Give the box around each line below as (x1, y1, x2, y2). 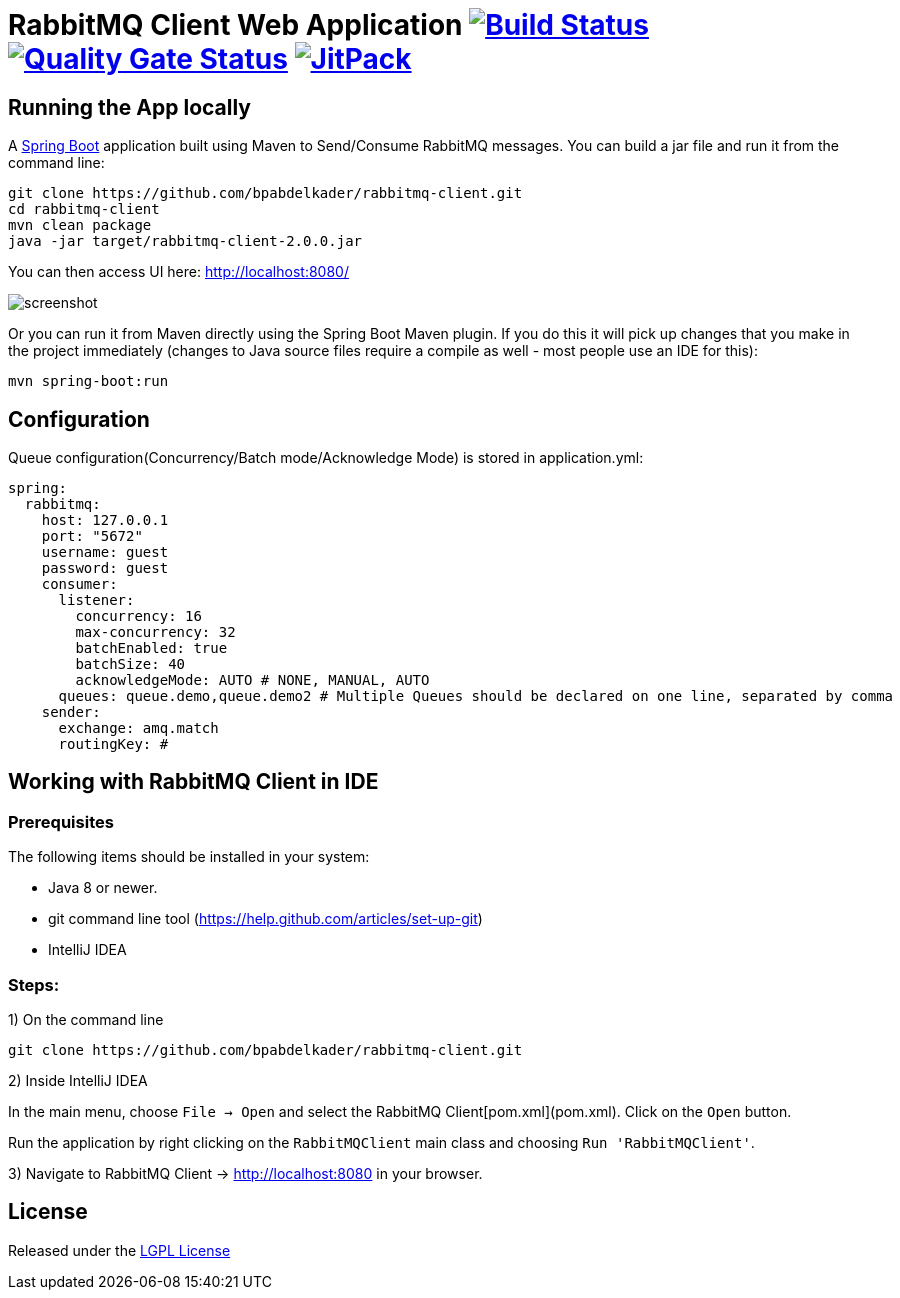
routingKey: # (58, 736, 169, 753)
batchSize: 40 (75, 656, 186, 673)
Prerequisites (8, 811, 114, 832)
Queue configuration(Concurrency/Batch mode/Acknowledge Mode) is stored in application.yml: (8, 449, 644, 467)
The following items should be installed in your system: (8, 848, 370, 866)
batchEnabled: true (75, 640, 228, 657)
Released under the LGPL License (8, 1241, 231, 1259)
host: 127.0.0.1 (41, 512, 169, 529)
